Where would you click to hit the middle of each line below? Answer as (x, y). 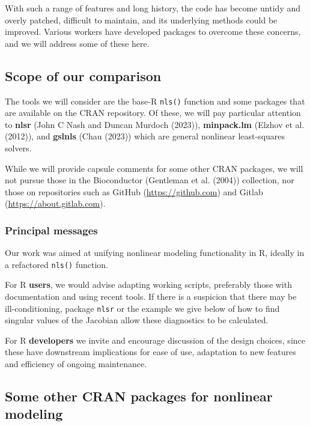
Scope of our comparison (83, 75)
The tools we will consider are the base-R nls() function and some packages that (155, 101)
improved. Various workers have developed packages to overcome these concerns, (153, 32)
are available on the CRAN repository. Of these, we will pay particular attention (153, 113)
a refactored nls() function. (57, 264)
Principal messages (51, 230)
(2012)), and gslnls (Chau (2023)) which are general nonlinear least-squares (145, 136)
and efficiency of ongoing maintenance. (76, 364)
